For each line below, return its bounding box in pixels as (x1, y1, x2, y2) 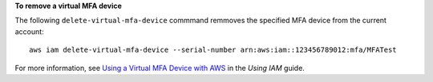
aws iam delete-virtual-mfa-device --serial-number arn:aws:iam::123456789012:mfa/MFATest (29, 45, 397, 55)
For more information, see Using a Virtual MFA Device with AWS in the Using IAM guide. (14, 63, 305, 72)
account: (14, 26, 44, 36)
